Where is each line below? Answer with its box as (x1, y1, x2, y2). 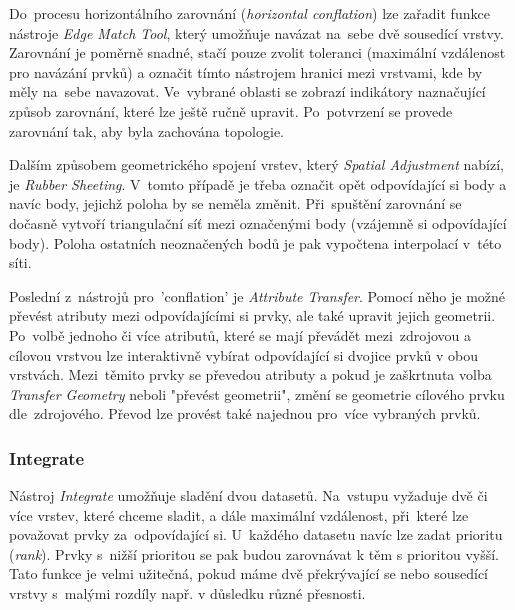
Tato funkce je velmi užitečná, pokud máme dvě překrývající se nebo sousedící (9, 563, 489, 584)
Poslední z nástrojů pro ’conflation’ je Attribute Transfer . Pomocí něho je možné (9, 285, 506, 306)
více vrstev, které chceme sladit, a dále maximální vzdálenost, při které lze (9, 504, 469, 525)
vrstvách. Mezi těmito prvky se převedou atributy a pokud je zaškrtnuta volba (9, 364, 492, 385)
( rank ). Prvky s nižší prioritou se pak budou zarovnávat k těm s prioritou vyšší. (9, 543, 499, 564)
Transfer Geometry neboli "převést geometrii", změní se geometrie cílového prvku (9, 383, 505, 404)
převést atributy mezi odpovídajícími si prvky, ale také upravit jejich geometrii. (9, 305, 496, 326)
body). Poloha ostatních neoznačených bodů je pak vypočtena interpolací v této (9, 232, 502, 253)
